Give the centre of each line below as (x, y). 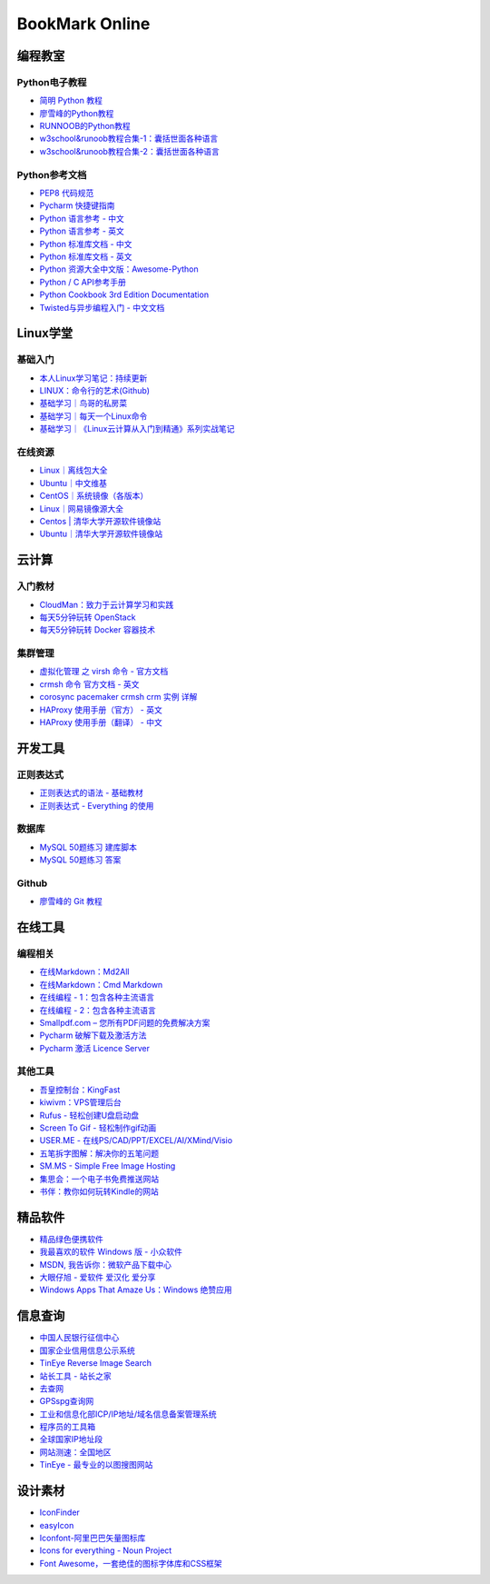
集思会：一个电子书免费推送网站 (99, 1179)
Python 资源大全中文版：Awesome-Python (119, 269)
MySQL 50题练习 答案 (80, 860)
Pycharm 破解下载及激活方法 (93, 1035)
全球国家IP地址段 (71, 1440)
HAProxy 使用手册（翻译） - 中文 (101, 722)
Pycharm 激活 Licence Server (94, 1048)
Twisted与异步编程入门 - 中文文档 (102, 307)
